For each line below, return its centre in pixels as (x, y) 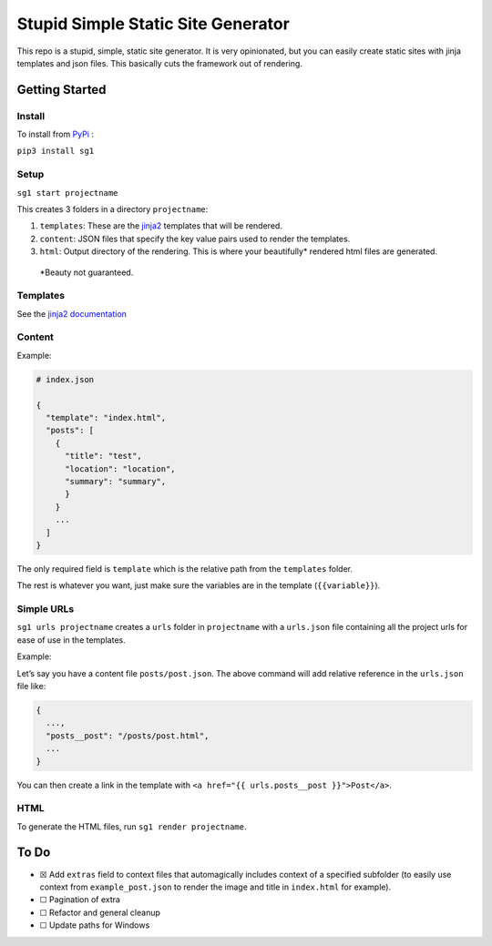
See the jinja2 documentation (72, 313)
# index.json (65, 379)
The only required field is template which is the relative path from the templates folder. (185, 568)
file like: (31, 686)
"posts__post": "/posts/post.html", (128, 736)
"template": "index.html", (106, 418)
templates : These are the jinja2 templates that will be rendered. (161, 226)
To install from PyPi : (56, 134)
